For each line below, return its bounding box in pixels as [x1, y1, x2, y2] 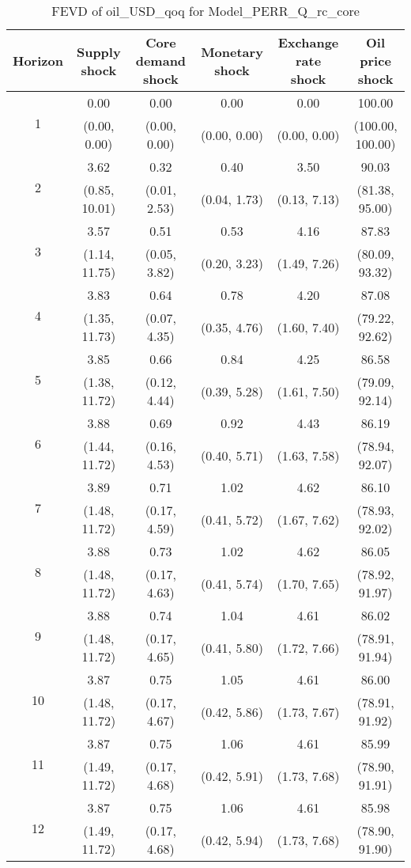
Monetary [201, 42, 263, 61]
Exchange [277, 33, 339, 51]
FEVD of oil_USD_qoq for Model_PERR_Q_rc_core [51, 2, 360, 20]
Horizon [13, 51, 63, 70]
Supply [76, 42, 121, 61]
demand [135, 51, 187, 70]
